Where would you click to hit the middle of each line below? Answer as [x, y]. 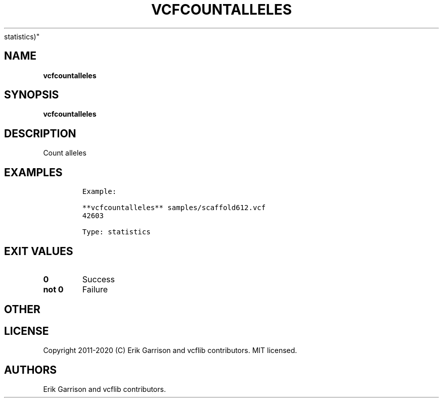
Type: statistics [116, 232]
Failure [95, 289]
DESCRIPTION [40, 133]
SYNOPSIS [32, 95]
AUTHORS [31, 370]
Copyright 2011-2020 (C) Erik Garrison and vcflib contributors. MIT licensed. [170, 350]
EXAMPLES [33, 172]
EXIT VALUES [39, 251]
